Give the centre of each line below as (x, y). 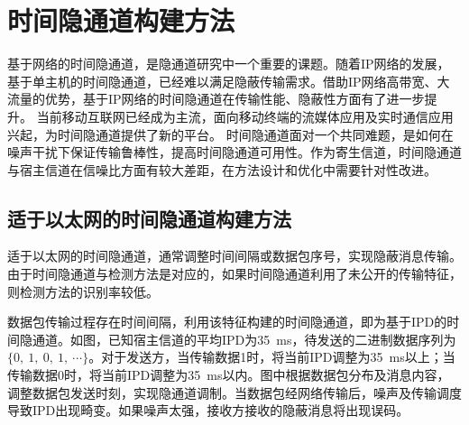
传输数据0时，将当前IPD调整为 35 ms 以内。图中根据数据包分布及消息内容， (229, 375)
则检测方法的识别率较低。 (83, 291)
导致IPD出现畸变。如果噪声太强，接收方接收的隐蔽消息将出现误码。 (208, 410)
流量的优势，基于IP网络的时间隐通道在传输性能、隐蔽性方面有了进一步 (216, 99)
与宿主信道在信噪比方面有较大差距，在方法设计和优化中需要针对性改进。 (222, 169)
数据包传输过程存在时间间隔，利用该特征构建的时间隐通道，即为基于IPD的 (227, 322)
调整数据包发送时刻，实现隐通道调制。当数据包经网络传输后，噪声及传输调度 (234, 392)
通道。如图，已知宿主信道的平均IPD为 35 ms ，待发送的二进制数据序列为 (244, 339)
